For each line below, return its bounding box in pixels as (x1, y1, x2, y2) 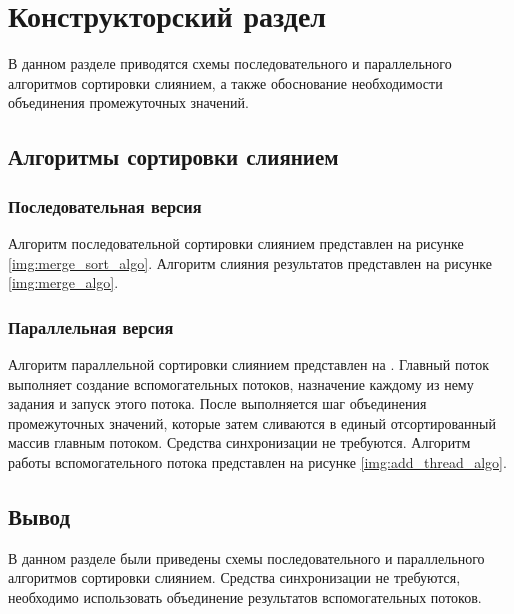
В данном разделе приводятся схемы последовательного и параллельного (8, 53, 452, 74)
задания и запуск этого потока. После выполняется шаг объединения (8, 393, 427, 414)
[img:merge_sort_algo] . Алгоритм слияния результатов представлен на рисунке (8, 252, 492, 273)
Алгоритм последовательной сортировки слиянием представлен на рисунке (8, 232, 464, 253)
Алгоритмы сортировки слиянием (8, 141, 339, 172)
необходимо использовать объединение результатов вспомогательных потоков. (8, 586, 482, 607)
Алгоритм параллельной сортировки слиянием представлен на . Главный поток (8, 353, 489, 374)
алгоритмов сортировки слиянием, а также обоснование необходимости (8, 72, 443, 93)
